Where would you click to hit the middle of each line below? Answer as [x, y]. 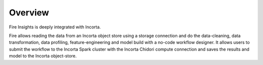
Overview [29, 13]
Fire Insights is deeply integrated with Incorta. [55, 27]
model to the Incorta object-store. [43, 56]
